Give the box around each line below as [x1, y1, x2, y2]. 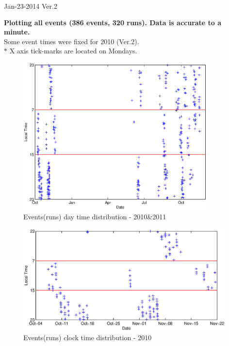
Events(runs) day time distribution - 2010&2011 [23, 211, 166, 221]
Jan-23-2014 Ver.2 [4, 1, 57, 11]
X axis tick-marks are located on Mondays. [9, 46, 137, 56]
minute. [4, 27, 30, 37]
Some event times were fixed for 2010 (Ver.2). [4, 36, 139, 46]
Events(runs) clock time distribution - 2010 [23, 332, 152, 343]
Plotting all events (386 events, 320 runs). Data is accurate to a [4, 17, 222, 27]
